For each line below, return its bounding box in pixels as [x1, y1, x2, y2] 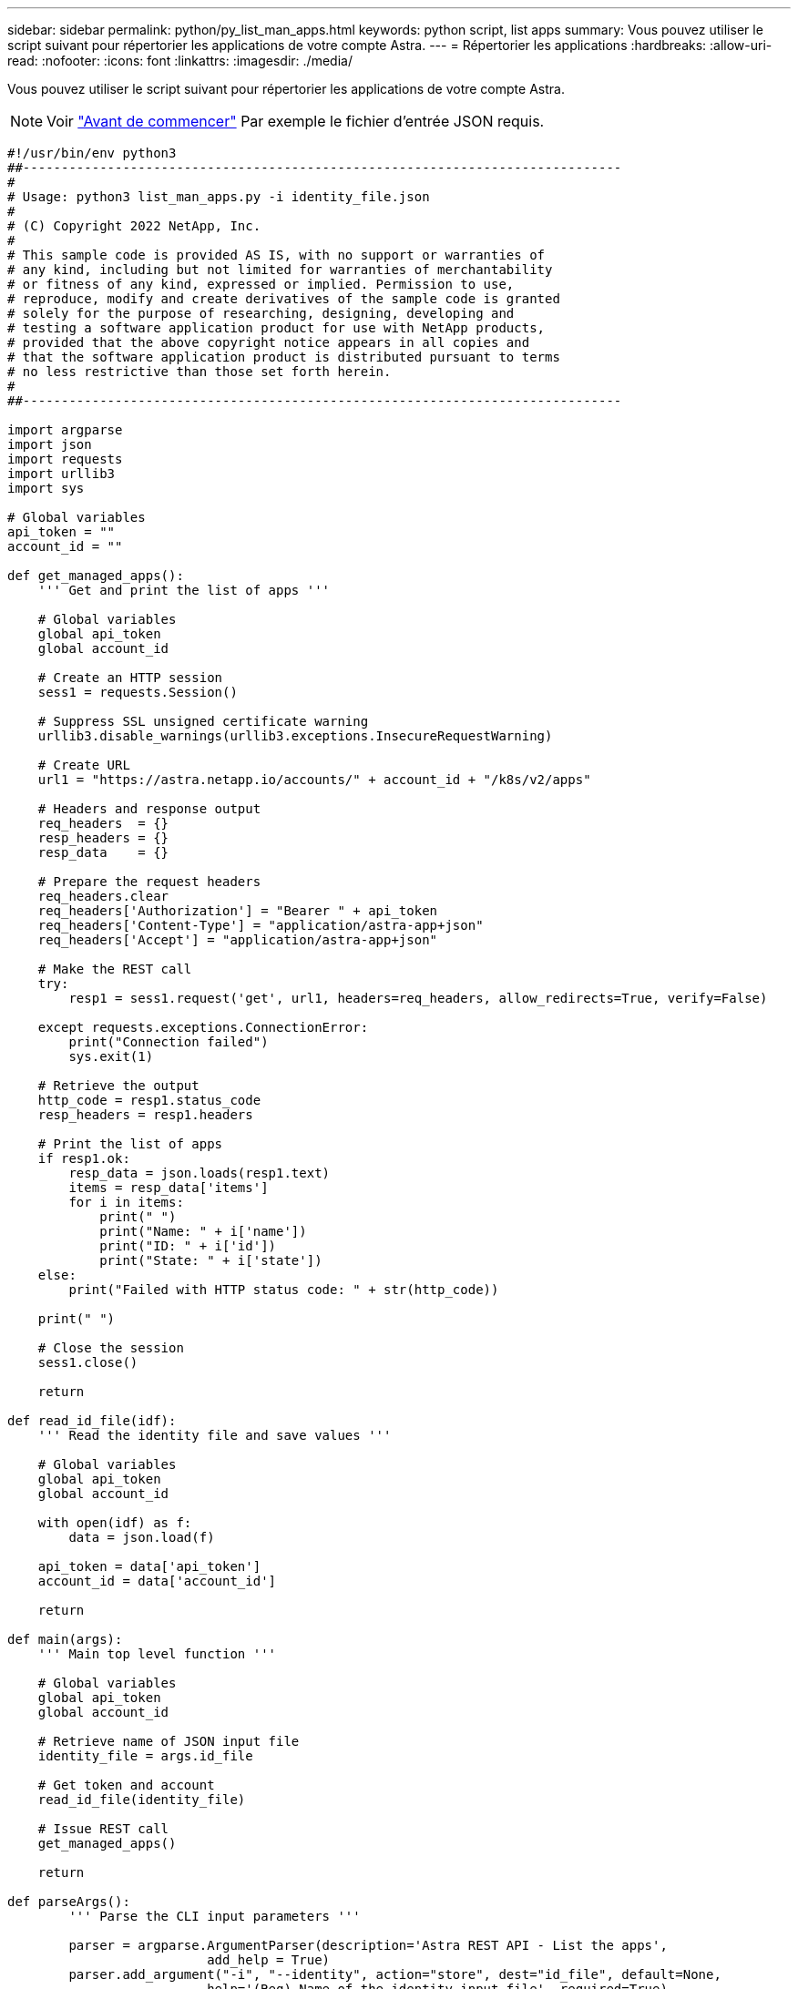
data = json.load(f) [68, 1530, 215, 1545]
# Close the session [37, 1341, 184, 1355]
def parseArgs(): [7, 1894, 130, 1909]
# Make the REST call [37, 962, 192, 976]
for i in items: [68, 1195, 184, 1209]
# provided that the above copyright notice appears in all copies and [7, 335, 530, 350]
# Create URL [37, 758, 130, 772]
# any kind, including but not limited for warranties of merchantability [7, 262, 553, 277]
